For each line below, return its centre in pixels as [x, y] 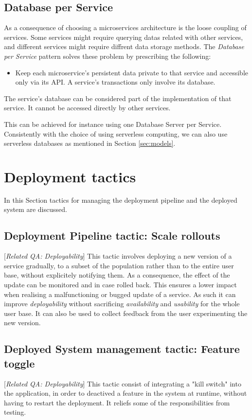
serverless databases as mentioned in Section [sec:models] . [90, 143]
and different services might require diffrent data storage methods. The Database [124, 46]
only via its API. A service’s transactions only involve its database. [115, 82]
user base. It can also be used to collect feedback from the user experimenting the [126, 313]
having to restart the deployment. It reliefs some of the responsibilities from [117, 402]
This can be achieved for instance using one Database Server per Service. [113, 124]
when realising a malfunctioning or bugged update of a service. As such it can [120, 294]
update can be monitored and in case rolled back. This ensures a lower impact [120, 285]
